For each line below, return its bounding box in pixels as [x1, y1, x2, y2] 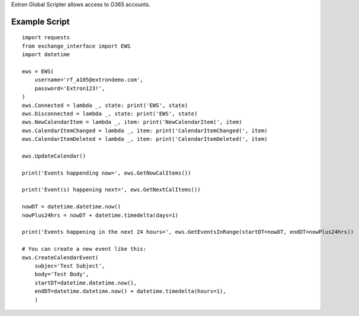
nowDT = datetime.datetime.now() [22, 203, 121, 210]
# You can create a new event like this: [22, 245, 147, 253]
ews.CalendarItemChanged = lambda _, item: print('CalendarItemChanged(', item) [22, 127, 268, 134]
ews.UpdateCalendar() [22, 152, 86, 160]
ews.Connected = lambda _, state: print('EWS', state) [22, 102, 188, 109]
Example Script [11, 16, 70, 27]
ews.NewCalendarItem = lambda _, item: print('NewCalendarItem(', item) [22, 118, 242, 126]
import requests [22, 34, 70, 41]
